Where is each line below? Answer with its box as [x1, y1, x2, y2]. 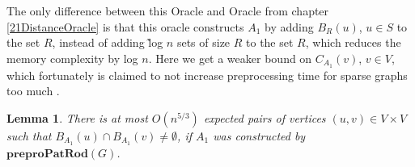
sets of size [176, 34, 231, 51]
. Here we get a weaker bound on [148, 49, 312, 66]
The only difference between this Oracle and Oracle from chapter [6, 2, 329, 19]
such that [6, 127, 52, 144]
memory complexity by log [6, 49, 138, 66]
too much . [6, 82, 60, 99]
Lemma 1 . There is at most [6, 109, 148, 126]
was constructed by [213, 127, 306, 144]
